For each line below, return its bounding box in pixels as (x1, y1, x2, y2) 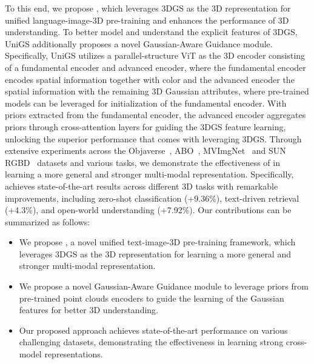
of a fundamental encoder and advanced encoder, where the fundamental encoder (5, 61, 306, 73)
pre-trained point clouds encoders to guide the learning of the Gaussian (19, 291, 284, 304)
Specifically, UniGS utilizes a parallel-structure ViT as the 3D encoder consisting (5, 49, 306, 62)
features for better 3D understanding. (19, 303, 159, 316)
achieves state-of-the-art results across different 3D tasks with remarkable (5, 179, 278, 192)
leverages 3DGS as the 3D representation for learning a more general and (19, 247, 291, 260)
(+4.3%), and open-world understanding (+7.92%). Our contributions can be (5, 204, 292, 216)
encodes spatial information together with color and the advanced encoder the (5, 73, 295, 85)
